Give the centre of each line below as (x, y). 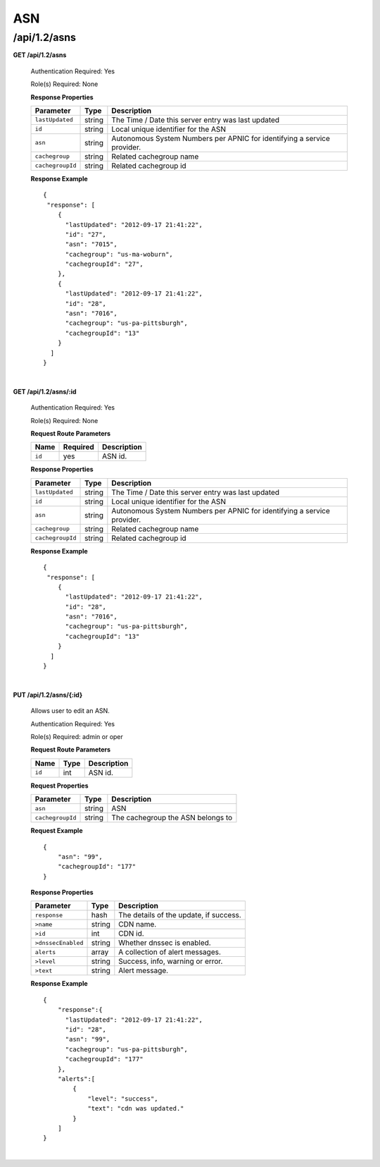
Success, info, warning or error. (171, 961)
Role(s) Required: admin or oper (77, 736)
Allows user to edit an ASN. (70, 711)
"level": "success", (123, 1099)
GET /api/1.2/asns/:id (45, 391)
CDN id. (131, 934)
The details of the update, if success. (180, 915)
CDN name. (138, 924)
